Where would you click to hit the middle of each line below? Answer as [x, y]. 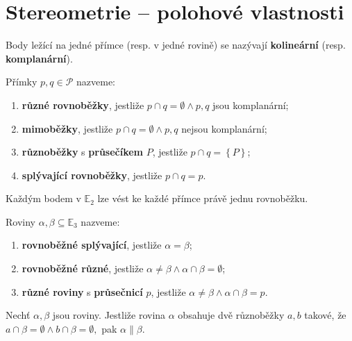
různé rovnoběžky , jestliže [83, 105]
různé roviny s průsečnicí [82, 291]
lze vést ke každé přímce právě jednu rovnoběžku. [203, 198]
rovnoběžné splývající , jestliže [92, 245]
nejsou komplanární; [224, 128]
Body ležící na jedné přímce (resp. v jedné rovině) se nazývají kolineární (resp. [176, 45]
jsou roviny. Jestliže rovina [109, 315]
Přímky [22, 82]
